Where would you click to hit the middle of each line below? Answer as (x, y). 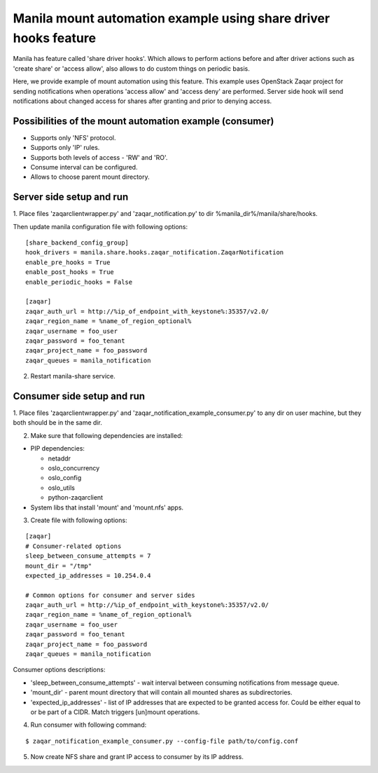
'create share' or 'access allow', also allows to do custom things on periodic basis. (131, 68)
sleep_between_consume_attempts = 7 (88, 556)
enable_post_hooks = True (70, 272)
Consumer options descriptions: (59, 670)
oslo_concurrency (74, 468)
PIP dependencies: (58, 449)
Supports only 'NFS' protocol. (73, 137)
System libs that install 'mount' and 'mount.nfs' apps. (107, 507)
